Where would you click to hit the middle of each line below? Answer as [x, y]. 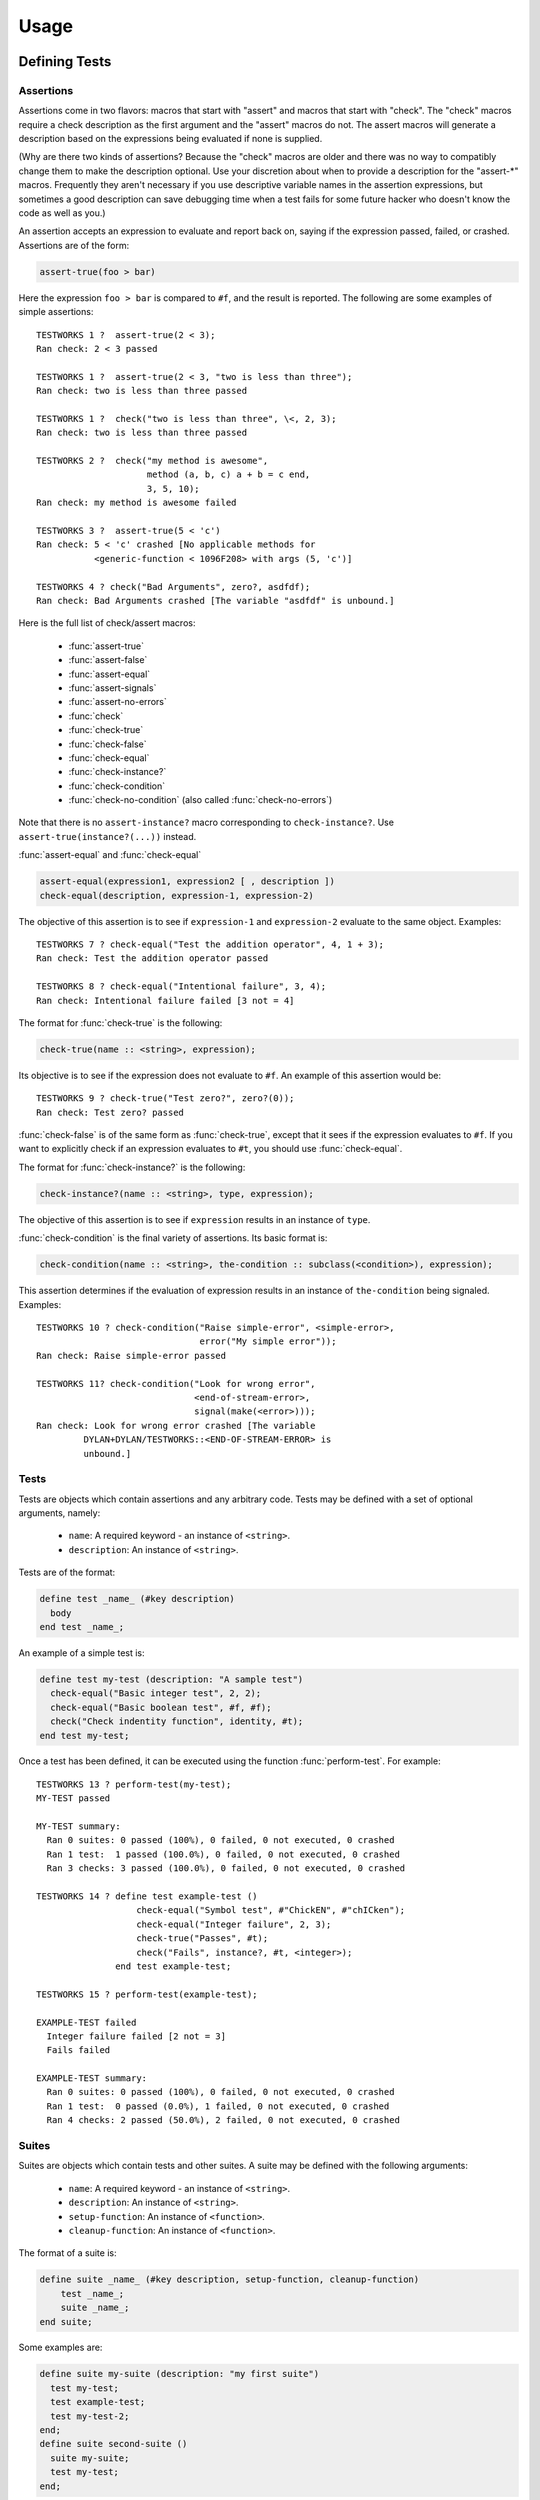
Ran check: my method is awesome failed [136, 503]
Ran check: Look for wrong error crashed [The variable [176, 1425]
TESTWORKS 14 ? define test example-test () [147, 1896]
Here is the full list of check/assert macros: [107, 623]
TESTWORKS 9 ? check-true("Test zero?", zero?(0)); [165, 1098]
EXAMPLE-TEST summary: [92, 2078]
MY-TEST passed [73, 1798]
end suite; [66, 2321]
